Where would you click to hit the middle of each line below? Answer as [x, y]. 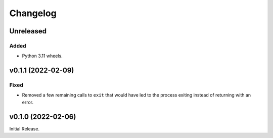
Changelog [33, 13]
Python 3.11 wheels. [42, 56]
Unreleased [28, 31]
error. [28, 102]
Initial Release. [25, 128]
